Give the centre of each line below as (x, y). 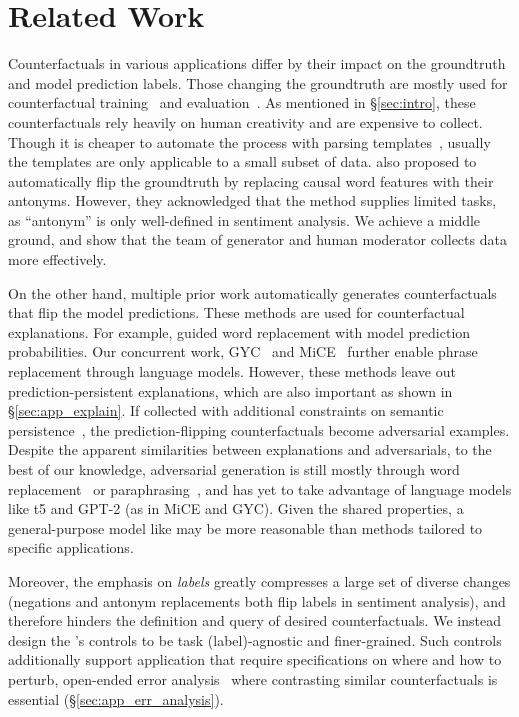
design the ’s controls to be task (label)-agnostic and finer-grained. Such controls (255, 639)
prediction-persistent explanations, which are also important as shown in (230, 390)
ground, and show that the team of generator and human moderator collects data (257, 239)
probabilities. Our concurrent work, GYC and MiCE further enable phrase (243, 351)
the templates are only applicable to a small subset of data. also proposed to (242, 161)
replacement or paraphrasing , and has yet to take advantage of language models (260, 488)
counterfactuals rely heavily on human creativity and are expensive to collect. (245, 121)
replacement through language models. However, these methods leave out (232, 371)
